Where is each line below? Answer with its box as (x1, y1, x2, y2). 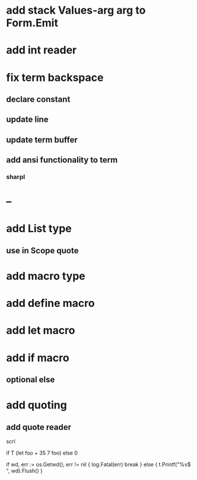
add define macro (6, 297, 95, 310)
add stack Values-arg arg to (6, 4, 146, 17)
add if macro (6, 351, 69, 365)
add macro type (6, 269, 86, 283)
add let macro (6, 324, 75, 337)
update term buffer (6, 134, 78, 145)
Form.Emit (6, 16, 58, 30)
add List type (6, 222, 72, 236)
